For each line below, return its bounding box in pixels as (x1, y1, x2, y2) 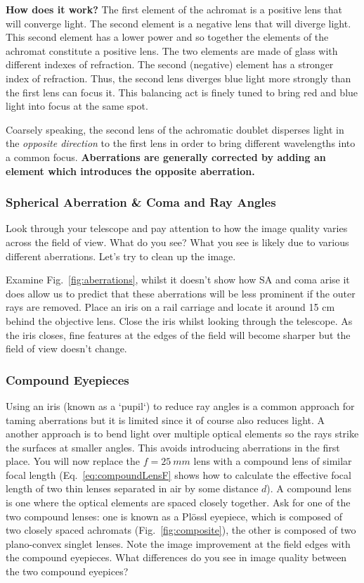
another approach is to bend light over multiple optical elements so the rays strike (6, 426, 359, 441)
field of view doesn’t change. (6, 341, 127, 356)
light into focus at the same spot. (6, 98, 148, 113)
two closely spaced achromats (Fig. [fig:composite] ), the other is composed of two (6, 523, 356, 537)
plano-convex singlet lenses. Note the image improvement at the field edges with (6, 536, 351, 551)
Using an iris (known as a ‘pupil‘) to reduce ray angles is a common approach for (6, 398, 355, 413)
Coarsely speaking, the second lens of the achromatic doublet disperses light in (6, 122, 344, 136)
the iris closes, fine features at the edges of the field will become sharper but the (6, 327, 351, 342)
